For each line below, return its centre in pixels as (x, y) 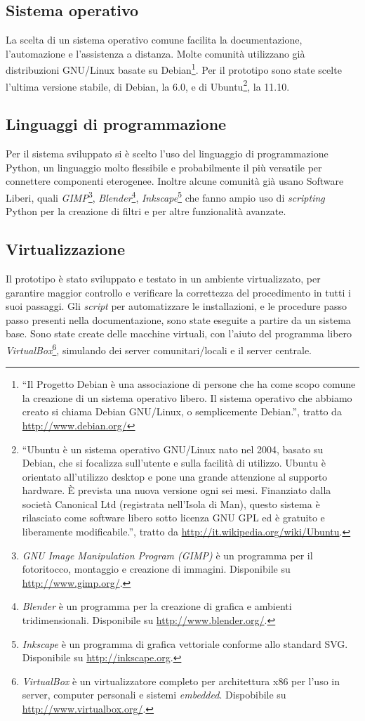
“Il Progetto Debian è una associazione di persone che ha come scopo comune (189, 384)
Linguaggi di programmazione (116, 124)
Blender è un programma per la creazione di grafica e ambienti (157, 606)
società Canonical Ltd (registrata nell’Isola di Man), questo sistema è (171, 504)
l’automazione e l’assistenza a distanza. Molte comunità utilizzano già (155, 53)
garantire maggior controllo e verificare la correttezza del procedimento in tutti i (178, 292)
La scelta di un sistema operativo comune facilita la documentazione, (154, 40)
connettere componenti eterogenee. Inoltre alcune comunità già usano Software (175, 181)
